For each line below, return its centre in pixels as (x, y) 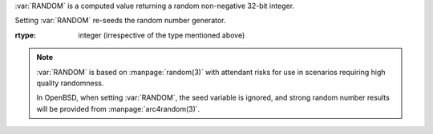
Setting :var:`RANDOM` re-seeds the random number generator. (120, 21)
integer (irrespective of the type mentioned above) (162, 35)
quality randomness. (70, 83)
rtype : (25, 35)
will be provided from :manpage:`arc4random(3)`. (118, 108)
